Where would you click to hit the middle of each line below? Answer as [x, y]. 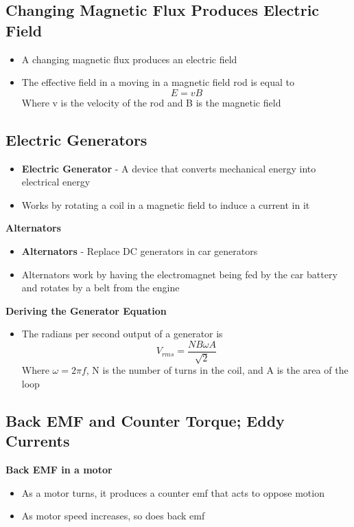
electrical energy [56, 182]
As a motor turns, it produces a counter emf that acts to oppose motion [173, 492]
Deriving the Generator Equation [86, 310]
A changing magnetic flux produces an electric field [129, 59]
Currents [38, 441]
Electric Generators [76, 139]
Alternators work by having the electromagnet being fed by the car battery [179, 274]
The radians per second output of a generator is [122, 334]
